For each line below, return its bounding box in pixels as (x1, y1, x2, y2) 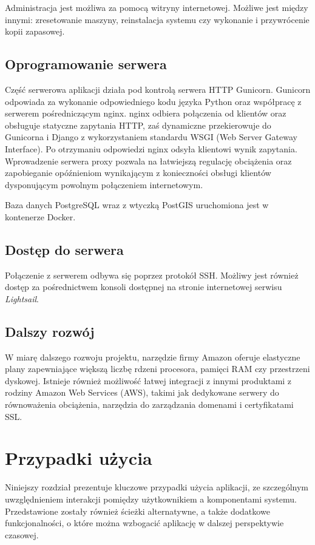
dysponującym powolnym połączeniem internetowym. (5, 178, 203, 191)
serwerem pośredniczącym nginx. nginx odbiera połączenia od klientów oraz (5, 107, 286, 120)
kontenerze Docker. (5, 210, 76, 223)
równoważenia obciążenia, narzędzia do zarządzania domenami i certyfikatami (5, 398, 294, 411)
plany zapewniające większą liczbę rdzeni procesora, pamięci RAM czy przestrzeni (5, 362, 310, 375)
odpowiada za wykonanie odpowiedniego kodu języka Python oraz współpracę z (5, 95, 302, 107)
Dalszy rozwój (5, 322, 95, 340)
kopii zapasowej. (5, 25, 65, 38)
